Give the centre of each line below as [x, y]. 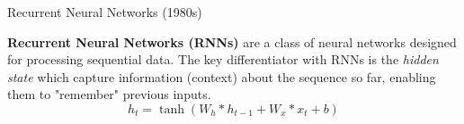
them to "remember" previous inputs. [109, 94]
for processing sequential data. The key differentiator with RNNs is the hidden [223, 59]
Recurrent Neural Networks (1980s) [105, 12]
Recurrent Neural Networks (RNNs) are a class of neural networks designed [232, 41]
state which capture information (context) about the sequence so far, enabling [222, 76]
